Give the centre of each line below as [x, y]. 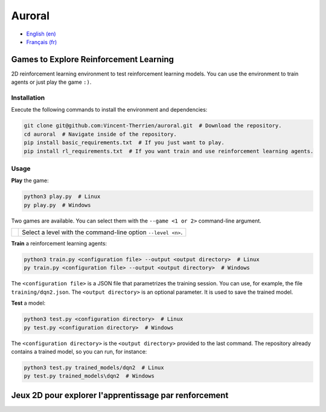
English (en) [41, 34]
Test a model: [28, 303]
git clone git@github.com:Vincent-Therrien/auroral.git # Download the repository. [153, 126]
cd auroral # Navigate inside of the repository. [101, 134]
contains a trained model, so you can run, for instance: [79, 351]
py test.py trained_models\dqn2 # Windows [89, 376]
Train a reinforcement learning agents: [59, 244]
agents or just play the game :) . [51, 82]
